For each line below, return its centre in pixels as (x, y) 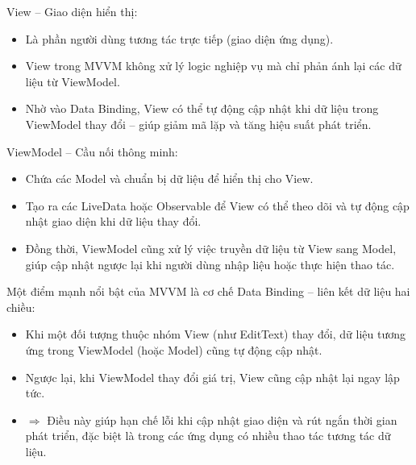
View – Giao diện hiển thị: (72, 11)
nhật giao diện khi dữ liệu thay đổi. (113, 221)
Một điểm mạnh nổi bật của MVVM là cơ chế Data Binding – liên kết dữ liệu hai (208, 291)
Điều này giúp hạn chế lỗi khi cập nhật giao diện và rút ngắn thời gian (222, 419)
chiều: (21, 307)
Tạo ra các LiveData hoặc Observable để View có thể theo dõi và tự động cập (217, 205)
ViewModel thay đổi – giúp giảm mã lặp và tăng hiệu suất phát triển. (198, 124)
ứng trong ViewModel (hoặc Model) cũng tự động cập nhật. (174, 349)
